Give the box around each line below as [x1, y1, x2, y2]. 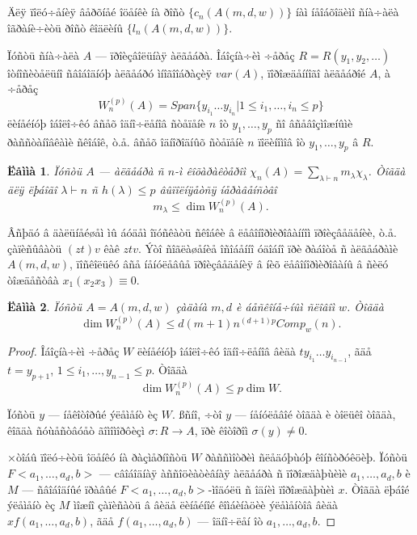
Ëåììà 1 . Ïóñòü [7, 162, 82, 179]
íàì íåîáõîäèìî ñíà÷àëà [295, 3, 399, 20]
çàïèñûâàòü [7, 239, 62, 256]
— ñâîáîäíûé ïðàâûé [22, 480, 116, 497]
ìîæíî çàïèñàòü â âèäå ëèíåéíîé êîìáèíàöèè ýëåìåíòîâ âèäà [74, 496, 339, 513]
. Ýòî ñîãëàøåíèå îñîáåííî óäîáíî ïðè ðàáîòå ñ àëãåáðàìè [137, 239, 398, 256]
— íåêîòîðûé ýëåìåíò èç [48, 406, 158, 423]
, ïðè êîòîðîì [194, 421, 248, 438]
